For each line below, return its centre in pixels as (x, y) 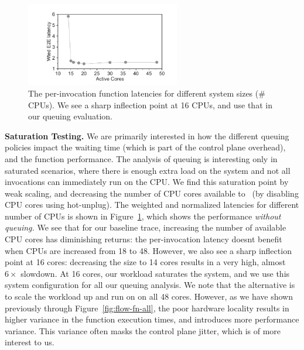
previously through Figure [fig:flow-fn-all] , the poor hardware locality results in (147, 308)
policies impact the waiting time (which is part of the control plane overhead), (145, 147)
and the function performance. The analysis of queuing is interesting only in (141, 158)
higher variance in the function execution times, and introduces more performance (152, 319)
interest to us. (30, 342)
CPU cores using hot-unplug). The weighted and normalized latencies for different (152, 205)
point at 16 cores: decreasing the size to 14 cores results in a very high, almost (145, 262)
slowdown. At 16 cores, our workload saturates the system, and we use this (155, 273)
